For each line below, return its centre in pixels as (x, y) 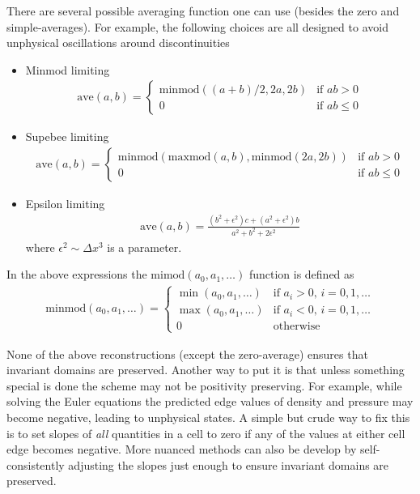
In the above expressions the (77, 274)
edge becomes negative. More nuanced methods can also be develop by (182, 449)
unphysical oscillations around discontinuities (118, 43)
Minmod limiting (68, 69)
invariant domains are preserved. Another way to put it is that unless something (206, 370)
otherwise (297, 327)
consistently (36, 464)
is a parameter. (144, 247)
